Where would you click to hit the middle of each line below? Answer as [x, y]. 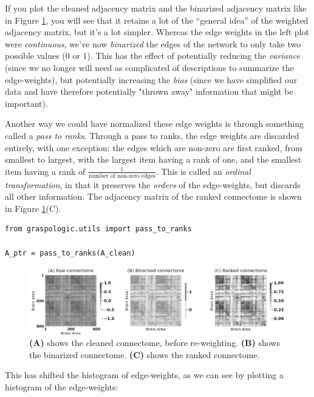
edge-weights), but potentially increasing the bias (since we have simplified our [151, 79]
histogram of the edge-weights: [62, 387]
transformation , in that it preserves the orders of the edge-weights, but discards [153, 184]
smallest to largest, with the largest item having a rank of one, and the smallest [153, 159]
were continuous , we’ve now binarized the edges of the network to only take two [153, 43]
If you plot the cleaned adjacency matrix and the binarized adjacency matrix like [156, 8]
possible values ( [35, 56]
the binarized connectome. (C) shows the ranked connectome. [145, 354]
